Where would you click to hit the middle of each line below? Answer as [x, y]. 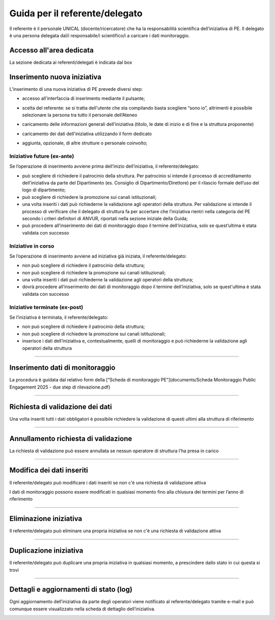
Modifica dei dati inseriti [49, 470]
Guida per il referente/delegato [76, 13]
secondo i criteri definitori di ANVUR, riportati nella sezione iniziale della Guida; [105, 218]
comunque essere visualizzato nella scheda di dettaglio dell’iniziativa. [82, 609]
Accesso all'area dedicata [52, 50]
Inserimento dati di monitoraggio [62, 368]
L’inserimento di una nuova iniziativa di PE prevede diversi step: [76, 89]
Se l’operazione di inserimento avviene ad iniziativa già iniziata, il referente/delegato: [98, 256]
